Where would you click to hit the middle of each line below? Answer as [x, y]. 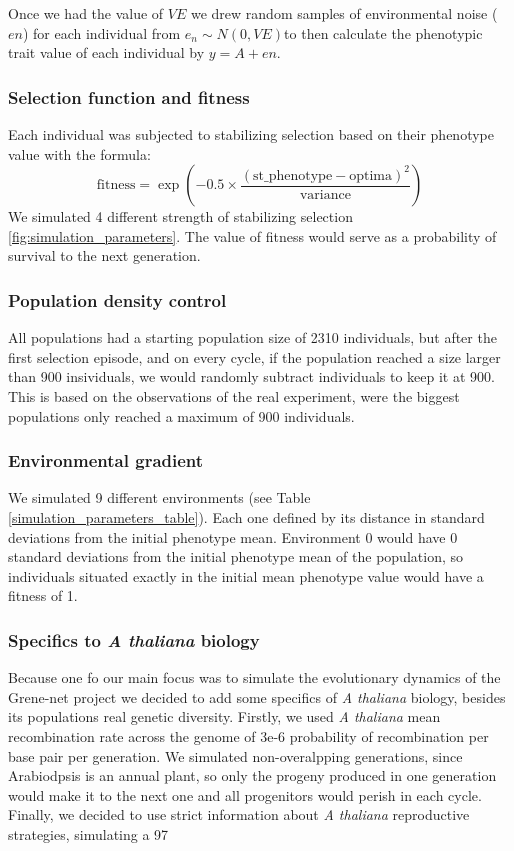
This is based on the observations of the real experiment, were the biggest [234, 395]
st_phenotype [293, 175]
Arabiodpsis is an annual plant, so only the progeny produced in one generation [252, 775]
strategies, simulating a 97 [88, 833]
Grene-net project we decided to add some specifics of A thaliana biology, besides [257, 696]
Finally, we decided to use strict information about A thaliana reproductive [239, 814]
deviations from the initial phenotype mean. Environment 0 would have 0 [233, 536]
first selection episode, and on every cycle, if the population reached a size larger [254, 356]
